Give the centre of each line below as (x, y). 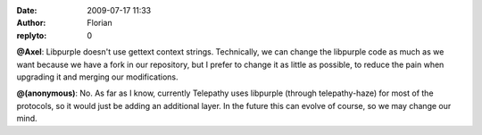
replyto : (32, 35)
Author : (31, 23)
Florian (100, 23)
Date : (27, 10)
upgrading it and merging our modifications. (97, 77)
